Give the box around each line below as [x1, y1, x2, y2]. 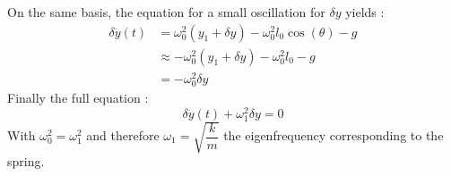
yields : [345, 3, 385, 21]
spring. [7, 152, 45, 171]
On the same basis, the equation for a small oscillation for [7, 3, 325, 21]
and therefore [86, 126, 160, 144]
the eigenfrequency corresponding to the [223, 126, 444, 144]
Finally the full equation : [7, 88, 149, 106]
